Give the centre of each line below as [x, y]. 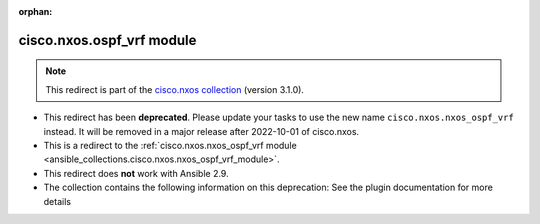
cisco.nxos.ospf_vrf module [107, 40]
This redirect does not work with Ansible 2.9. [136, 173]
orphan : [35, 11]
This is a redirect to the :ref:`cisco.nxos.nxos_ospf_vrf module [170, 145]
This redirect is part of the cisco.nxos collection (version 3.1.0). [175, 89]
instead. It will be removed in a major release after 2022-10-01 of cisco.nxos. [201, 131]
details [57, 201]
